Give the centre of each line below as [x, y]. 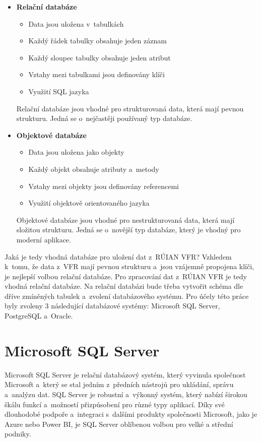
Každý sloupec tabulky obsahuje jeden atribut [100, 57]
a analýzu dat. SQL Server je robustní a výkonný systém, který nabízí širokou [126, 394]
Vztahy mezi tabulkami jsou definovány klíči [96, 74]
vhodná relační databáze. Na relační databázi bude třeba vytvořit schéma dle [124, 286]
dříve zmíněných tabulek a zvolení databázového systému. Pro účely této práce [127, 296]
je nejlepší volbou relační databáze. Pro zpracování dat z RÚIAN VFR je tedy [126, 276]
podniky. [18, 434]
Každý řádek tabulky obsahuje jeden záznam [97, 41]
